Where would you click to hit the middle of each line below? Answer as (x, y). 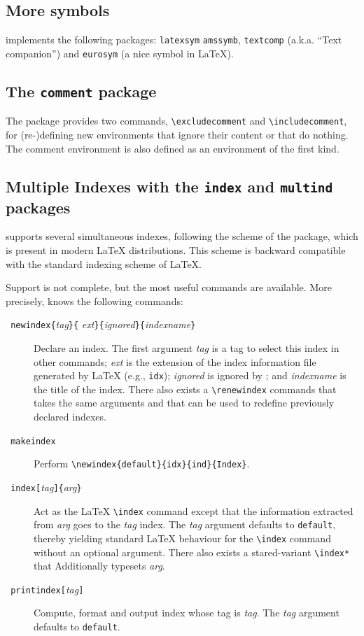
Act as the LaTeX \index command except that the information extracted (194, 510)
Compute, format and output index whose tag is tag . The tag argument (187, 613)
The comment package (81, 91)
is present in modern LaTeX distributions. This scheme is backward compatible (176, 249)
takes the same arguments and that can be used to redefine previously (184, 403)
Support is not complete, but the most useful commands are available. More (169, 287)
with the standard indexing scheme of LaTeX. (104, 263)
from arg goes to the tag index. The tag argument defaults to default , (185, 524)
